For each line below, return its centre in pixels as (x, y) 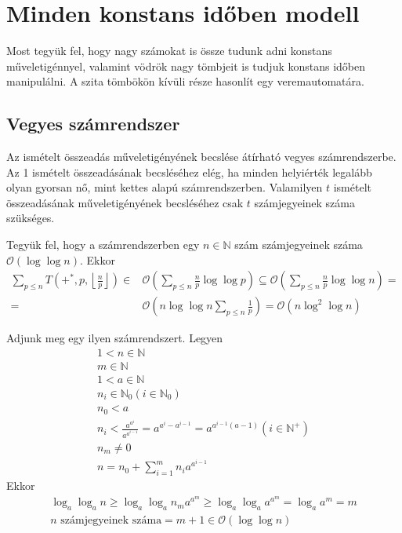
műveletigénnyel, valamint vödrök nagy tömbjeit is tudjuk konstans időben (186, 66)
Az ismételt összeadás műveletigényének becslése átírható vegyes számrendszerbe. (201, 157)
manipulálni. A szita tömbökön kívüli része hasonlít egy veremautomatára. (185, 81)
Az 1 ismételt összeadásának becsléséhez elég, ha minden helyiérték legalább (189, 172)
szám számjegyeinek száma (299, 245)
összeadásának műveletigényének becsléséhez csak (125, 202)
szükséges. (31, 218)
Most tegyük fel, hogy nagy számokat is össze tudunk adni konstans (169, 51)
